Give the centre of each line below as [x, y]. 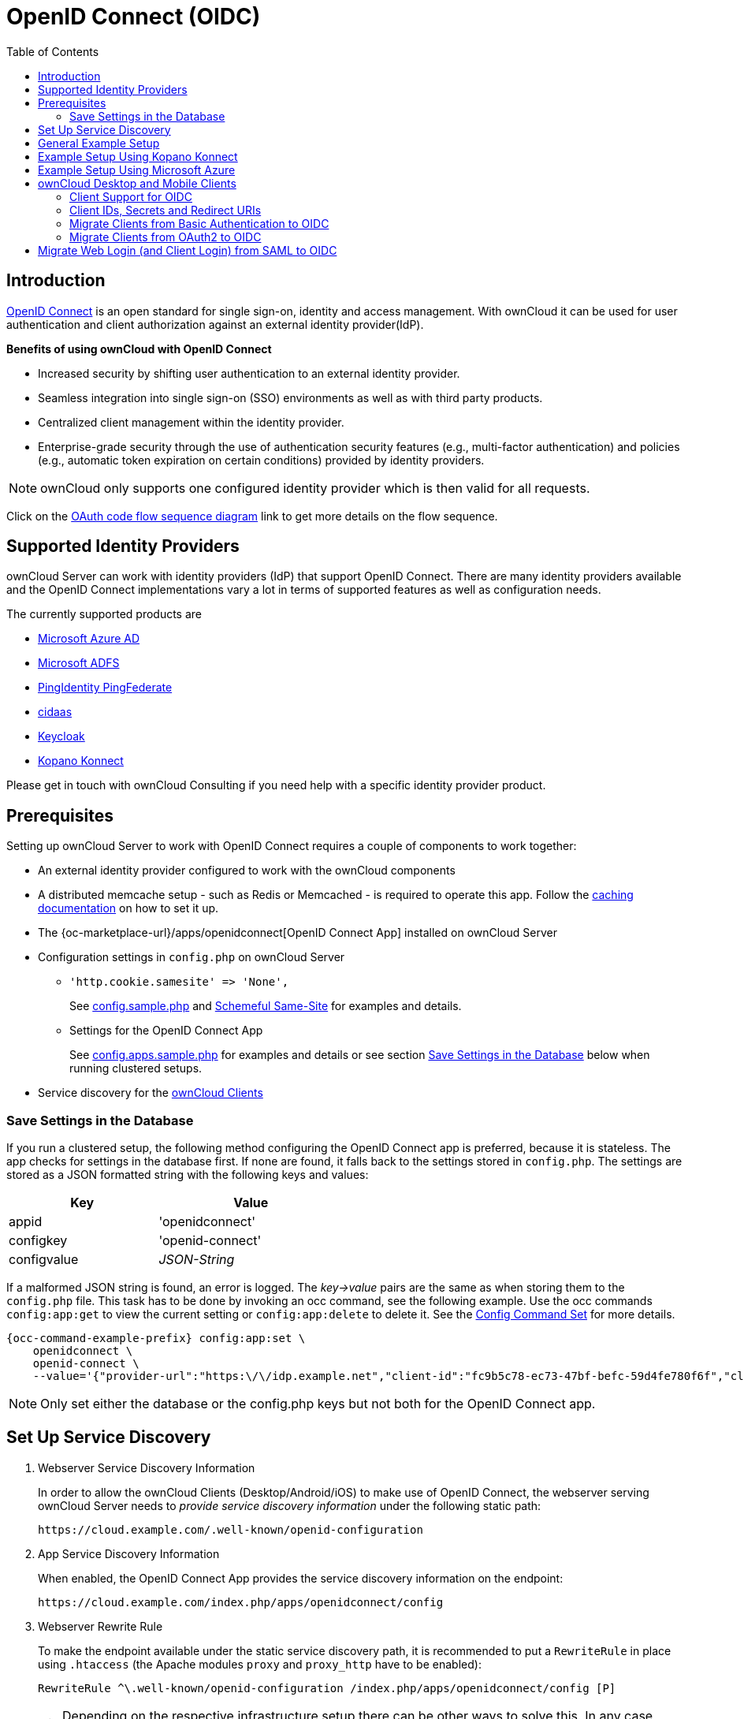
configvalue [44, 1260]
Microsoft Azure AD [89, 639]
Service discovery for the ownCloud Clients [151, 1093]
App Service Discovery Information [129, 1553]
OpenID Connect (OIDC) [134, 17]
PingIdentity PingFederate [105, 688]
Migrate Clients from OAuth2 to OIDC [166, 237]
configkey [38, 1241]
